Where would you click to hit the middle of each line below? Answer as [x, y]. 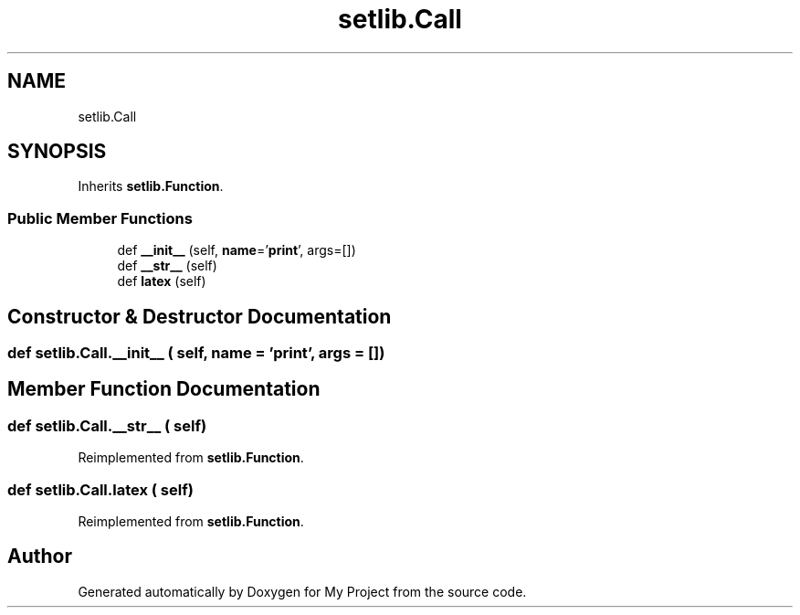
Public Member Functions [100, 218]
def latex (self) [162, 281]
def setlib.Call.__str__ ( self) [107, 425]
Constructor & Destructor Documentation [200, 316]
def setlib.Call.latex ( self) [100, 489]
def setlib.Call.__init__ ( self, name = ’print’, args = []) [196, 353]
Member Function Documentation [164, 389]
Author [40, 557]
